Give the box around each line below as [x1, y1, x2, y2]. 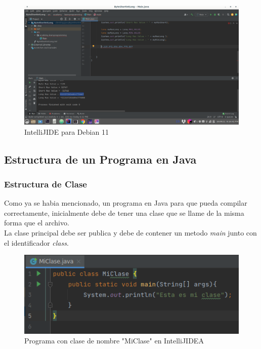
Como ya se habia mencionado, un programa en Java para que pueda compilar [4, 198, 247, 208]
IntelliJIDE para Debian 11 [24, 126, 109, 137]
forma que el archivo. [4, 217, 69, 228]
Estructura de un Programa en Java [4, 151, 197, 167]
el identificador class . [4, 237, 69, 248]
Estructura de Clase [4, 177, 87, 190]
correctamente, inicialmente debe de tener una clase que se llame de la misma [4, 207, 244, 218]
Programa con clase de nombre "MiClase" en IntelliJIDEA [24, 335, 204, 346]
